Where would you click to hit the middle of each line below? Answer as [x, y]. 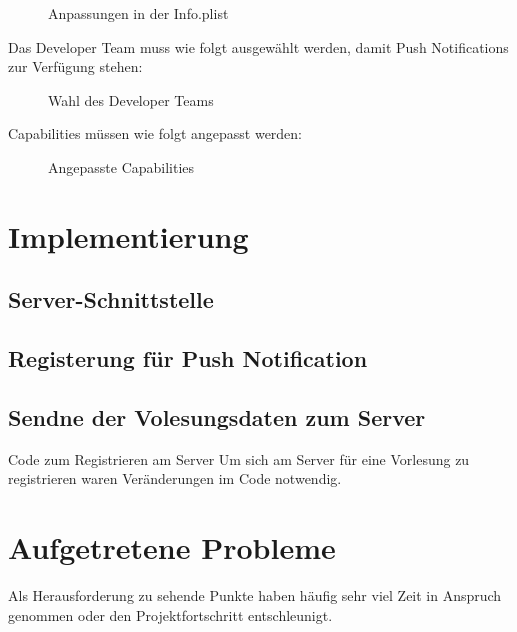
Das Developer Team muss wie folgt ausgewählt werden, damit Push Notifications [258, 46]
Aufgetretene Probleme [172, 547]
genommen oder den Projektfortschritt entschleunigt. [170, 614]
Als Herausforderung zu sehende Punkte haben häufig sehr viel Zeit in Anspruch [255, 595]
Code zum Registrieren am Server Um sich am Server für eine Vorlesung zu [239, 458]
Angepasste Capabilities [121, 166]
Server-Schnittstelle [111, 299]
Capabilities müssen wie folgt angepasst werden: [155, 133]
